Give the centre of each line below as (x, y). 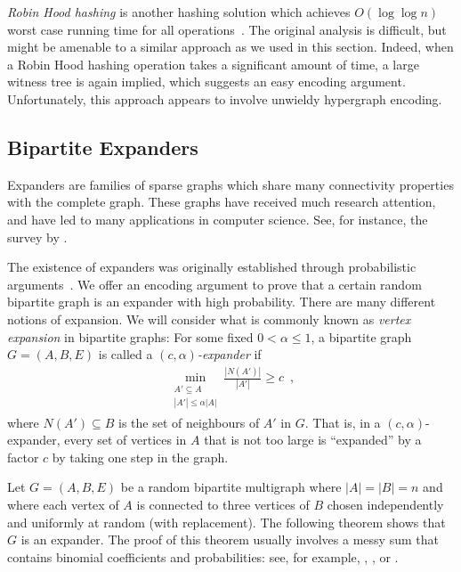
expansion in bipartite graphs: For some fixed (130, 336)
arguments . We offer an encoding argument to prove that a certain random (214, 284)
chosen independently (385, 505)
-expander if (229, 354)
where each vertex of (63, 505)
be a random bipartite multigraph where (231, 487)
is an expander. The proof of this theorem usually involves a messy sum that (230, 539)
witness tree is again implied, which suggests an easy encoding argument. (206, 82)
